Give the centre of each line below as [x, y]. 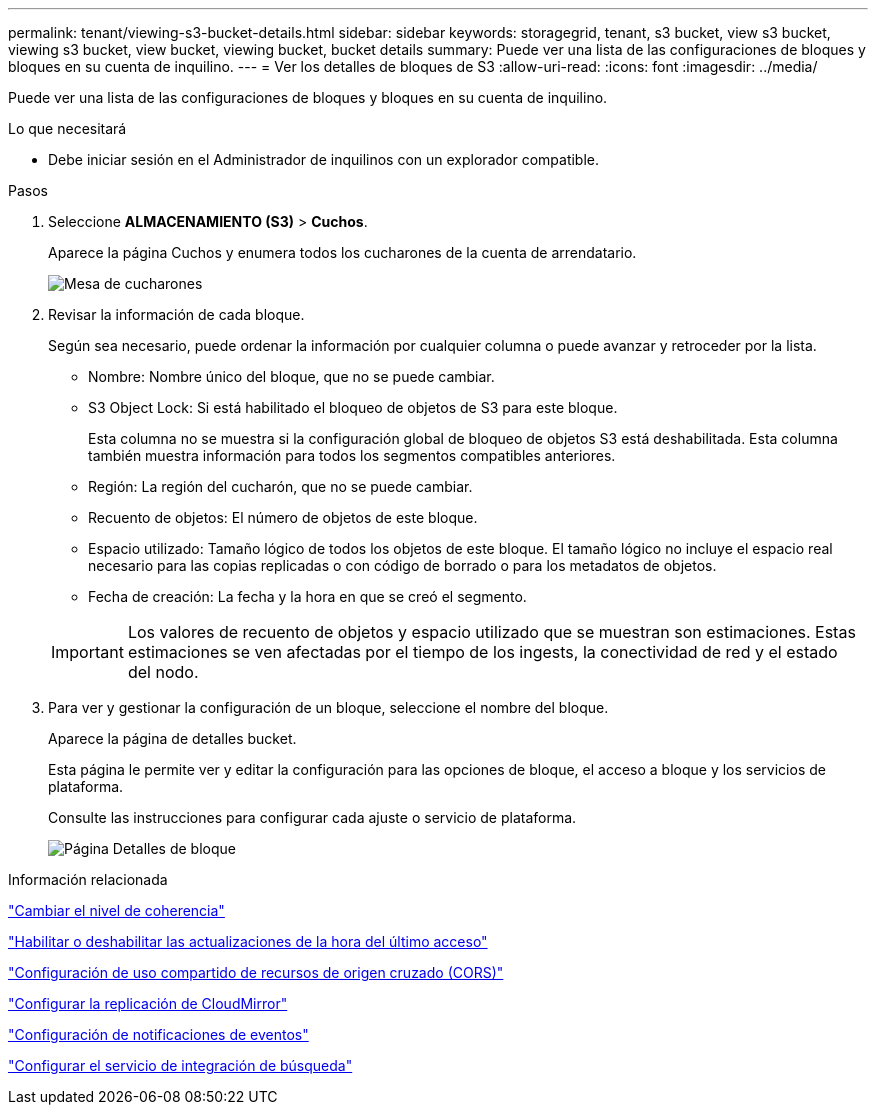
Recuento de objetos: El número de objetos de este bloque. [283, 517]
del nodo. [163, 672]
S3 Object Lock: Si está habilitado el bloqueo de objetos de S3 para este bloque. [353, 407]
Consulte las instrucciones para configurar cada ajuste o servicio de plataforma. [312, 817]
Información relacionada [88, 879]
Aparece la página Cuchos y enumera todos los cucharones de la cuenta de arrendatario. [342, 252]
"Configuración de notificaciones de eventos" [158, 1034]
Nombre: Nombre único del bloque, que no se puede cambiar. [291, 376]
